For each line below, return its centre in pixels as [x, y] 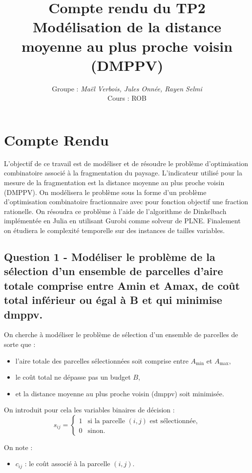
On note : [18, 447]
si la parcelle [106, 421]
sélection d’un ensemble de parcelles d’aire [114, 271]
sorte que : [20, 344]
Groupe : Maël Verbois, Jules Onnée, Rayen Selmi [127, 88]
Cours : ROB [127, 98]
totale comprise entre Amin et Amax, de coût [122, 285]
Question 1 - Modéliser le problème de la [110, 256]
